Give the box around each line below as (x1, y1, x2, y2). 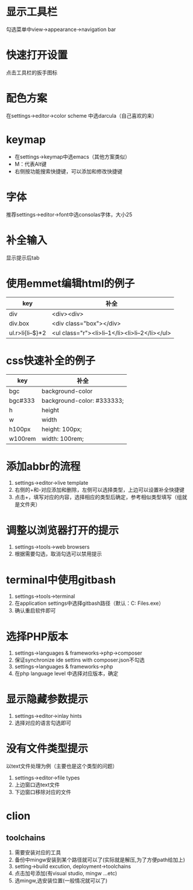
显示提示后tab (6, 254, 40, 261)
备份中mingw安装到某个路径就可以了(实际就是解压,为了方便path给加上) (14, 856, 185, 864)
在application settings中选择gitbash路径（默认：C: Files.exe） (14, 600, 164, 607)
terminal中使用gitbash (6, 573, 116, 586)
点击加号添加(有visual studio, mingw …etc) (14, 870, 118, 877)
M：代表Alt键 (14, 160, 47, 167)
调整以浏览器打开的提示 (6, 523, 119, 537)
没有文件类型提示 (6, 742, 89, 755)
